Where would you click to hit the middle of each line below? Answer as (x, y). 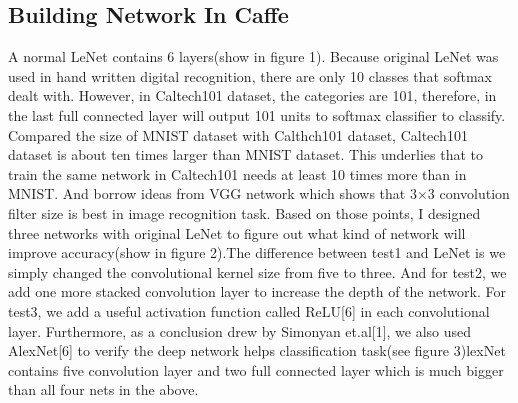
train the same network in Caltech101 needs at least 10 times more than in (237, 173)
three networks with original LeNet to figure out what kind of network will (237, 232)
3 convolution (468, 193)
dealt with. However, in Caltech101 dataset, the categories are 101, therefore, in (252, 95)
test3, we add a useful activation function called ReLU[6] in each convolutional (249, 310)
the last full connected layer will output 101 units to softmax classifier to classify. (257, 114)
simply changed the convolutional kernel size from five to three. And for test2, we (257, 271)
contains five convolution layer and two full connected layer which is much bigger (256, 369)
